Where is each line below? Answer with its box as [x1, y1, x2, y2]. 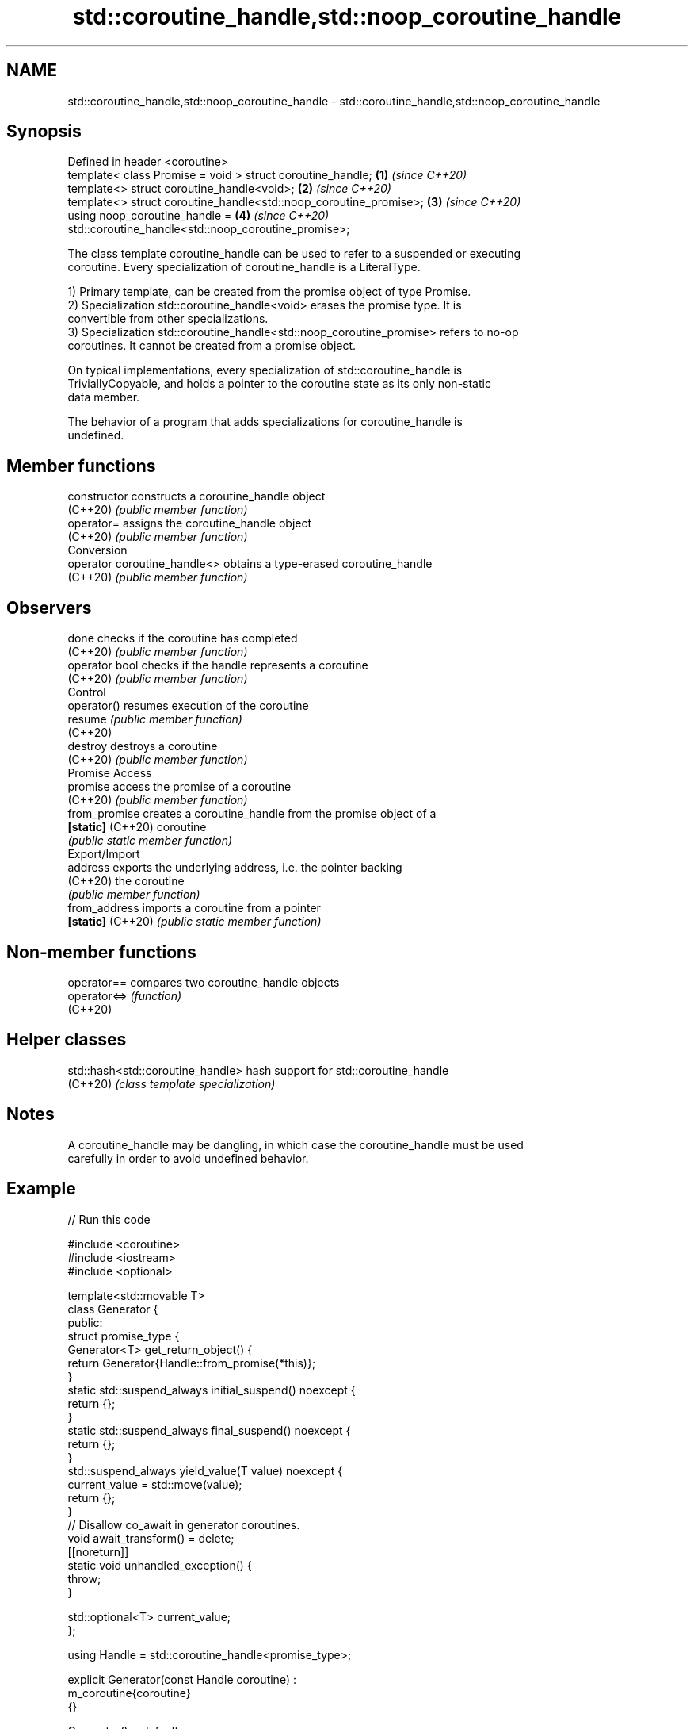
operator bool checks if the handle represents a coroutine [67, 658, 368, 673]
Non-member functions [6, 941, 196, 962]
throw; [67, 1571, 101, 1585]
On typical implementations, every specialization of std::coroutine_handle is [67, 363, 463, 378]
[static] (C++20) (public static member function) [67, 914, 322, 929]
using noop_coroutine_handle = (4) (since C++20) [67, 209, 330, 223]
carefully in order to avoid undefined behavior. [67, 1151, 309, 1165]
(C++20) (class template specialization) [67, 1076, 276, 1091]
